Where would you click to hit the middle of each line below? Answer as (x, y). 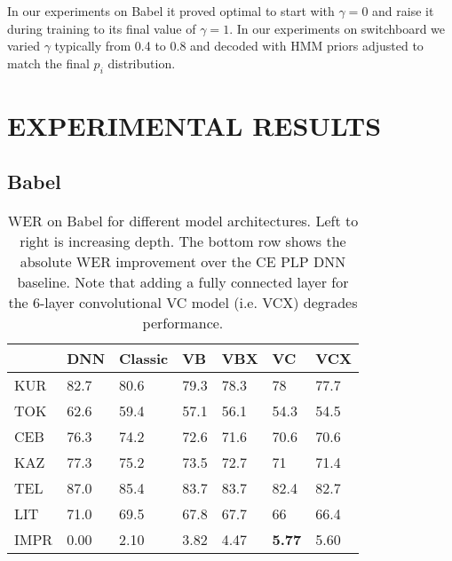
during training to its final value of (102, 28)
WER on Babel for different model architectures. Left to (183, 221)
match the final (48, 63)
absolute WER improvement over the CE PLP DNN (183, 262)
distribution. (142, 63)
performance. (183, 323)
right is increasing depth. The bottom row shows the (183, 241)
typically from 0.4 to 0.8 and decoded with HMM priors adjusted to (239, 46)
